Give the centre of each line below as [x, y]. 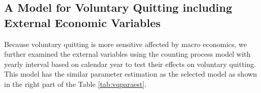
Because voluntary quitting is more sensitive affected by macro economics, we [126, 44]
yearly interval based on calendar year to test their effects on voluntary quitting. [130, 64]
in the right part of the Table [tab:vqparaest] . [75, 84]
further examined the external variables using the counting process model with [127, 54]
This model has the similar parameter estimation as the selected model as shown [131, 74]
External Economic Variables [82, 22]
